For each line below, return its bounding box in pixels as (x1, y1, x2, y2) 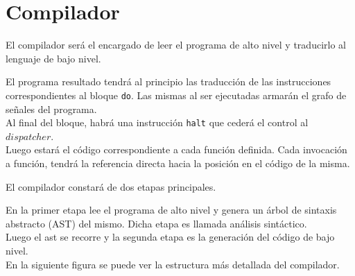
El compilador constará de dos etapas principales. (6, 179, 216, 193)
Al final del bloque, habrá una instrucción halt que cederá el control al (6, 115, 309, 130)
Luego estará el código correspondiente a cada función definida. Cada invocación (6, 142, 347, 157)
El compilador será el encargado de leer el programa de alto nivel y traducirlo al (6, 37, 346, 52)
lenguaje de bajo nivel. (6, 51, 101, 65)
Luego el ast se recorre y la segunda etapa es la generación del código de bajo (6, 230, 335, 244)
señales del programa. (6, 101, 97, 116)
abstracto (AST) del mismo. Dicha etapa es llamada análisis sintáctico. (6, 216, 307, 230)
